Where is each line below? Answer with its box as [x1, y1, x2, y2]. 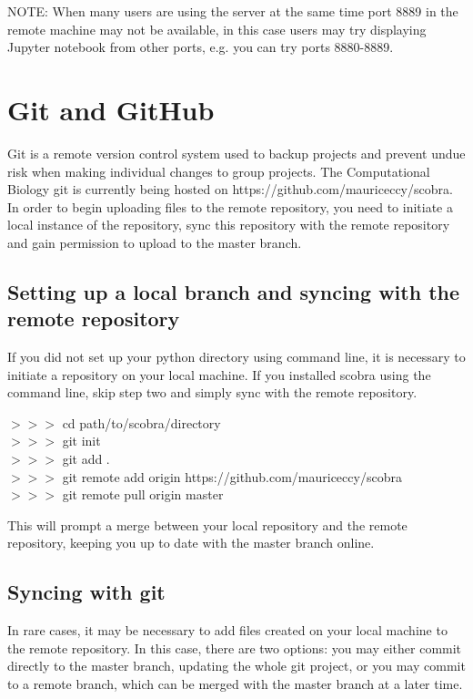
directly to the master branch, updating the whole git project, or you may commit [7, 656, 466, 675]
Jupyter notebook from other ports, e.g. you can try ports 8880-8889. [7, 37, 394, 57]
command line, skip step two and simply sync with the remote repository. [7, 383, 418, 402]
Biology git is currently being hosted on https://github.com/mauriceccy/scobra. [7, 180, 453, 199]
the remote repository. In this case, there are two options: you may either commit [7, 638, 462, 657]
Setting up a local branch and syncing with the [7, 277, 460, 305]
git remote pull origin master [62, 485, 224, 504]
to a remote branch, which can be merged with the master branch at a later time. [7, 673, 463, 693]
